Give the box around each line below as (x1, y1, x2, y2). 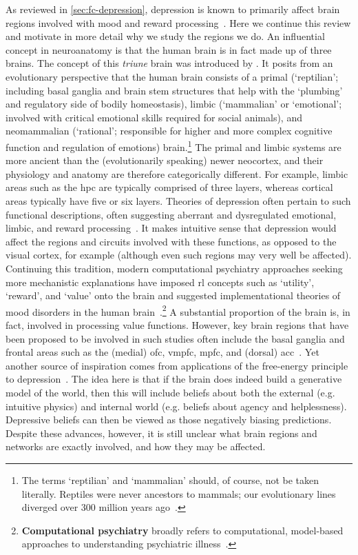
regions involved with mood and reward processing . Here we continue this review (6, 15, 351, 30)
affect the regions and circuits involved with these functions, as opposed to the (6, 234, 337, 248)
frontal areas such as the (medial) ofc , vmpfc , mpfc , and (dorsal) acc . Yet (6, 345, 319, 359)
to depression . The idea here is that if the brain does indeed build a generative (6, 372, 342, 386)
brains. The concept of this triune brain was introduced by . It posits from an (6, 56, 333, 70)
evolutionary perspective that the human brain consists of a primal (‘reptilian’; (6, 69, 339, 83)
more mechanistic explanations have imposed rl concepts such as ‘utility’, (6, 274, 315, 289)
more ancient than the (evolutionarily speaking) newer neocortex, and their (6, 153, 324, 168)
